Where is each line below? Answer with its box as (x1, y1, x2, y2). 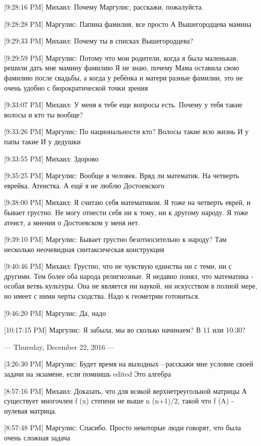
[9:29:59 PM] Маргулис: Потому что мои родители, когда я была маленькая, (4, 52, 238, 63)
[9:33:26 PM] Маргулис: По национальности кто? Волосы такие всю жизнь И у (4, 126, 249, 137)
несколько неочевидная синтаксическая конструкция (4, 244, 164, 254)
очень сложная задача (4, 432, 70, 442)
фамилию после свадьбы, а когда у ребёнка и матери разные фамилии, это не (4, 72, 243, 83)
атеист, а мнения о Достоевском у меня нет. (4, 217, 140, 227)
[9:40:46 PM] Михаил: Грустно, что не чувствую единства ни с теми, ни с (4, 261, 232, 271)
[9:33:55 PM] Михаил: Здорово (4, 153, 99, 164)
